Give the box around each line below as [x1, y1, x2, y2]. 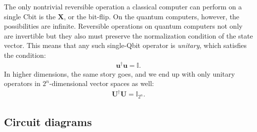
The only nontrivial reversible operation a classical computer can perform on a [4, 1, 242, 11]
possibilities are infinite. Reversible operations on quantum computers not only [4, 21, 243, 31]
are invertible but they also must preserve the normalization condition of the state [4, 30, 253, 41]
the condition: [4, 49, 46, 60]
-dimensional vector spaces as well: [49, 78, 154, 88]
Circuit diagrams [4, 114, 92, 129]
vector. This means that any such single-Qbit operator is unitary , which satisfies [4, 40, 247, 50]
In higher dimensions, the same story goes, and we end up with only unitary [4, 68, 235, 79]
